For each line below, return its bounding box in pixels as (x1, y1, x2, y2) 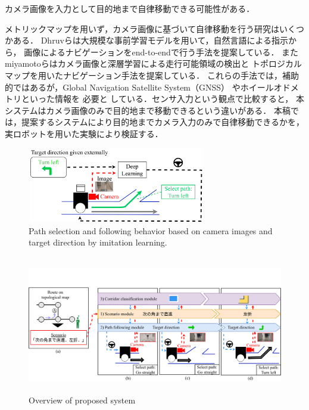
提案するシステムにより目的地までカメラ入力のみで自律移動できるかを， (21, 116, 305, 128)
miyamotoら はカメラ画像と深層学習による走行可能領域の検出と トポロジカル (5, 57, 302, 70)
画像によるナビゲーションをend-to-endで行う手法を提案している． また (24, 45, 299, 58)
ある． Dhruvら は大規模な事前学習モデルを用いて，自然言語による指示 (13, 34, 288, 46)
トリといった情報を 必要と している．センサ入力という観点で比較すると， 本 (5, 92, 305, 105)
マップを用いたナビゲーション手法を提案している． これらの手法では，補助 (5, 69, 299, 81)
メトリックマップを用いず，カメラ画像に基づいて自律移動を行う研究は (5, 22, 279, 35)
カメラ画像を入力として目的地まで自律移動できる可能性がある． (5, 2, 255, 14)
